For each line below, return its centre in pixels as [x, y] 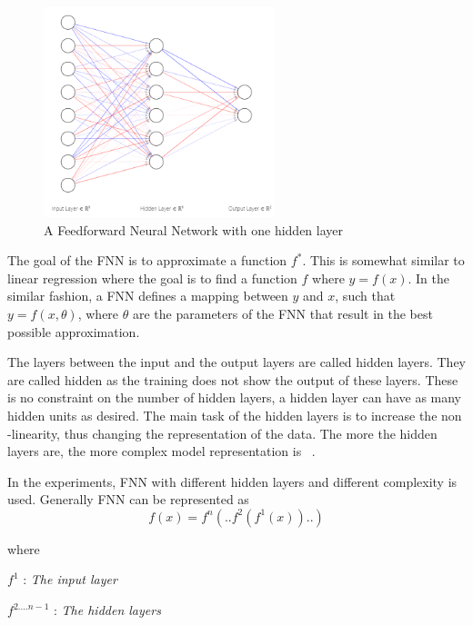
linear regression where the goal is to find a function [152, 278]
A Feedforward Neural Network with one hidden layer [194, 229]
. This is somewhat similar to [383, 260]
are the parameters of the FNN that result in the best [282, 313]
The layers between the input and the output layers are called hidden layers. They [236, 362]
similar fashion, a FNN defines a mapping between [148, 296]
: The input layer [70, 579]
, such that [365, 296]
